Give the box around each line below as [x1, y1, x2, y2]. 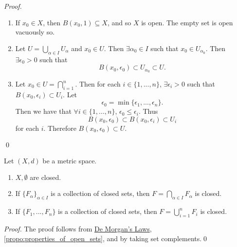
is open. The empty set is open [141, 17, 233, 27]
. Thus [138, 106, 158, 116]
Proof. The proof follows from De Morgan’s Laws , [4, 223, 152, 233]
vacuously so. [15, 27, 55, 37]
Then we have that [15, 106, 72, 116]
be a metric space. [42, 156, 97, 166]
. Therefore [43, 123, 76, 133]
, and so [107, 17, 131, 27]
